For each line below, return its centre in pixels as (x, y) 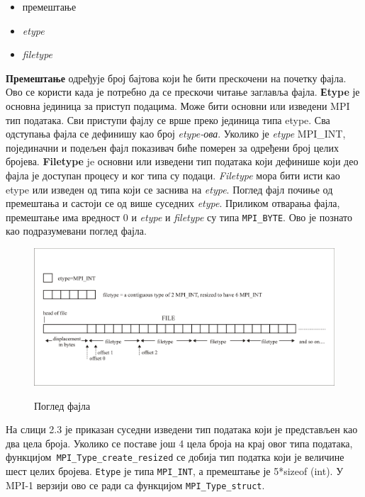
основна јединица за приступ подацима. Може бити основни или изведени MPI (178, 105)
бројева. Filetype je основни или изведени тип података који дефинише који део (182, 161)
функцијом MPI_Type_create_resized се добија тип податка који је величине (175, 457)
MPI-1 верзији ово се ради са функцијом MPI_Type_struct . (135, 485)
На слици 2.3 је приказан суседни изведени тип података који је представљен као (182, 429)
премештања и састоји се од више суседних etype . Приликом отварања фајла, (173, 203)
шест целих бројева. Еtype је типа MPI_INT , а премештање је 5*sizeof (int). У (175, 470)
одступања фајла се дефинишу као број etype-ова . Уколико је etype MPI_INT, (176, 134)
